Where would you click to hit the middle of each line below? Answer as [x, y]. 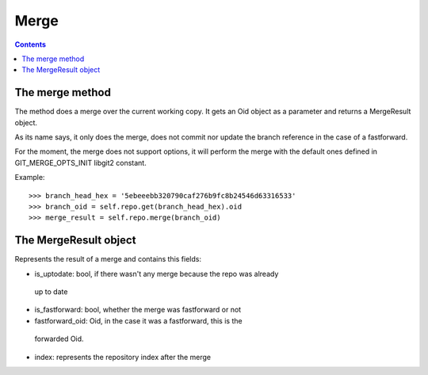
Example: [30, 178]
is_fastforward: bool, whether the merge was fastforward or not [138, 310]
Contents [31, 44]
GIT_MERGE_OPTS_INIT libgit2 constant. [80, 163]
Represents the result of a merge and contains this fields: [108, 259]
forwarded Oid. [59, 339]
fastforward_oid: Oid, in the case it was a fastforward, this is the [138, 320]
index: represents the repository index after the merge [123, 357]
